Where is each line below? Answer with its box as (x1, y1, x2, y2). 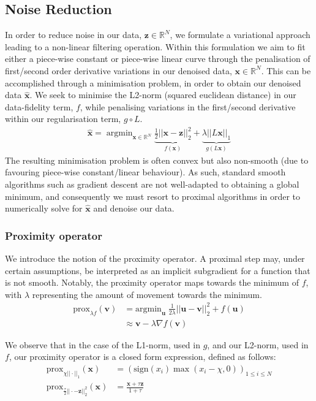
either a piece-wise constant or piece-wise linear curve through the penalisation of (5, 52, 310, 65)
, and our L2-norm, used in (207, 338, 309, 351)
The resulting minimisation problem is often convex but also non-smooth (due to (5, 153, 309, 166)
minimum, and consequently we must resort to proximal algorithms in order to (5, 189, 300, 202)
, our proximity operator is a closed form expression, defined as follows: (9, 350, 276, 363)
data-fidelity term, (5, 100, 73, 113)
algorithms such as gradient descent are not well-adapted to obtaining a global (5, 177, 299, 190)
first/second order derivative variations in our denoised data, (5, 64, 232, 77)
